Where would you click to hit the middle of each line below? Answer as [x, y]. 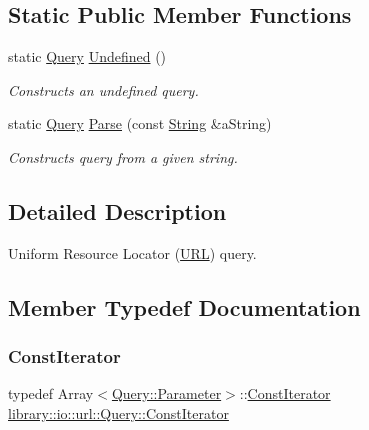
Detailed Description [117, 210]
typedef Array [51, 393]
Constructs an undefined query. [103, 89]
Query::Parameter [166, 393]
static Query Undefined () [87, 56]
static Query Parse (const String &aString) [140, 123]
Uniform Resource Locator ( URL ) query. [132, 252]
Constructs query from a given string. [123, 156]
